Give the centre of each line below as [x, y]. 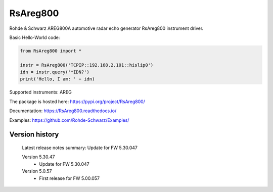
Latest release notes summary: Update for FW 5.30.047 [80, 148]
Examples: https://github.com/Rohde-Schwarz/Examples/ [69, 120]
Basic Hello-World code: [35, 37]
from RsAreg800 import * [51, 51]
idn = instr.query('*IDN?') [55, 72]
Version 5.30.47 [38, 157]
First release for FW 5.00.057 [70, 178]
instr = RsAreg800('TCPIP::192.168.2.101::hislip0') [87, 65]
